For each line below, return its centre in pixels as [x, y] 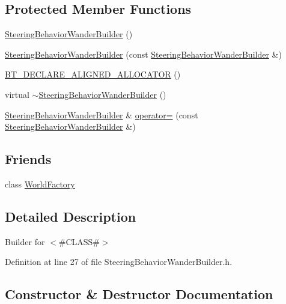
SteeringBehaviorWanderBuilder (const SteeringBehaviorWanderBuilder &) [143, 54]
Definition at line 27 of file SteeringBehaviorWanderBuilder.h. [119, 262]
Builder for [25, 241]
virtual [17, 94]
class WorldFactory [40, 184]
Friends [28, 159]
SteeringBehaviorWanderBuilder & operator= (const [102, 114]
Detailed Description [71, 216]
